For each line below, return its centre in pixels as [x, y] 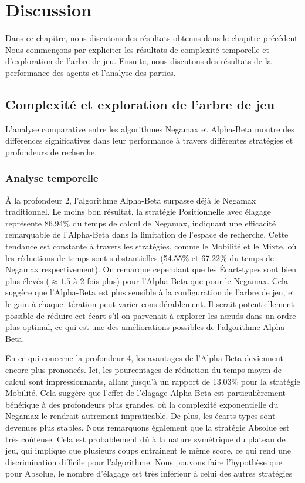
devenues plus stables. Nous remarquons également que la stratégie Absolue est [148, 427]
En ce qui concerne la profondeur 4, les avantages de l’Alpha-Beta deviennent [144, 358]
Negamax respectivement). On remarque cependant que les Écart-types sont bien [151, 269]
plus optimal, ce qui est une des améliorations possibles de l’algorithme [133, 327]
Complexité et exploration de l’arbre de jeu [140, 104]
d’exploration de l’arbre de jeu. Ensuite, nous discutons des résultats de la [138, 61]
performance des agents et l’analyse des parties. [91, 72]
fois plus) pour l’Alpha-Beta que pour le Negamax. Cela [187, 280]
